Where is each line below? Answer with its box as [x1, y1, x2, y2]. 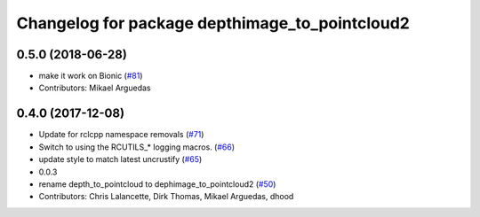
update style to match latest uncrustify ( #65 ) [38, 154, 203, 165]
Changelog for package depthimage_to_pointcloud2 [16, 13, 411, 33]
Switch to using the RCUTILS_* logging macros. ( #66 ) [38, 142, 236, 152]
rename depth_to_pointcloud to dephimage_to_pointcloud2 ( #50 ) [38, 178, 276, 190]
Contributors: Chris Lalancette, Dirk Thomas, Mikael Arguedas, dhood [38, 191, 294, 202]
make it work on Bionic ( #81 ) [38, 71, 143, 81]
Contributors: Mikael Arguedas [38, 82, 151, 93]
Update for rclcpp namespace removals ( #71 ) [38, 129, 204, 140]
